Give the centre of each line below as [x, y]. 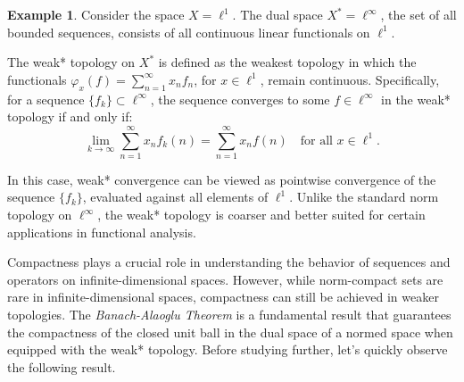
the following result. [62, 366]
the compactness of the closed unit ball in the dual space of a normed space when [230, 332]
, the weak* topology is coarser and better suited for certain [261, 215]
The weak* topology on [71, 62]
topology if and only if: [70, 116]
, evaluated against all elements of [175, 197]
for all [316, 141]
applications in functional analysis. [102, 232]
